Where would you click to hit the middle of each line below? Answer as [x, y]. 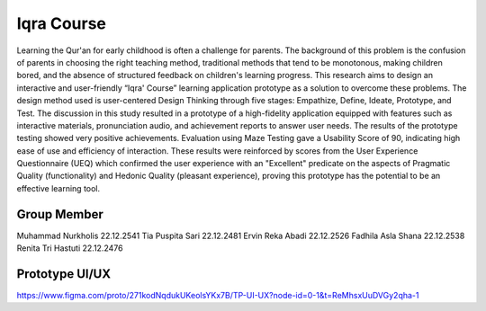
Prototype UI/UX [64, 274]
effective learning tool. [58, 188]
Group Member [60, 214]
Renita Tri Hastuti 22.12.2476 [70, 248]
